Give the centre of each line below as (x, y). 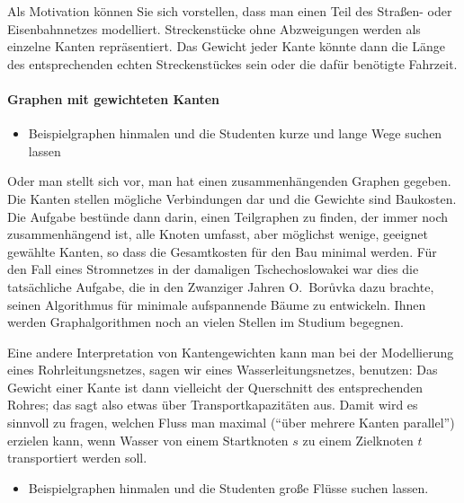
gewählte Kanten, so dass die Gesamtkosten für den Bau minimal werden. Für (222, 251)
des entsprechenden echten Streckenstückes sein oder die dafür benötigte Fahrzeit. (232, 63)
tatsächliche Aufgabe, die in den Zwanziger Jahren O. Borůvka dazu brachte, (221, 286)
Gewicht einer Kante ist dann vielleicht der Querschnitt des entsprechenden (215, 387)
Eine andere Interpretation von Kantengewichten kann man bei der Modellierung (231, 352)
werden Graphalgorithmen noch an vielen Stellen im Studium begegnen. (205, 322)
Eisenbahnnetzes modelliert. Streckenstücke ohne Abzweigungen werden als (214, 28)
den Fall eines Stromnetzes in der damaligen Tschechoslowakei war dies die (213, 269)
